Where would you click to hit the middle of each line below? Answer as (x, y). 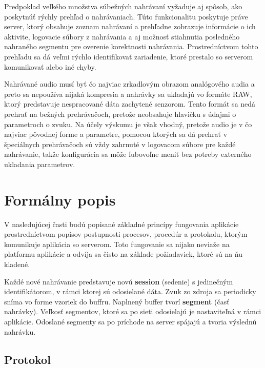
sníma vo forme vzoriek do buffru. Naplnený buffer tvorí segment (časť (117, 301)
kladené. (17, 264)
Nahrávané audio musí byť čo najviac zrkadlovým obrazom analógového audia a (129, 84)
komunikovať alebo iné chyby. (50, 66)
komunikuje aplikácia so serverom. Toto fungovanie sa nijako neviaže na (117, 244)
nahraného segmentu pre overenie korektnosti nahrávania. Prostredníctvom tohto (131, 46)
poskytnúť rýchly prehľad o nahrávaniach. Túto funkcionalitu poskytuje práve (126, 16)
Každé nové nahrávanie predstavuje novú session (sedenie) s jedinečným (119, 281)
